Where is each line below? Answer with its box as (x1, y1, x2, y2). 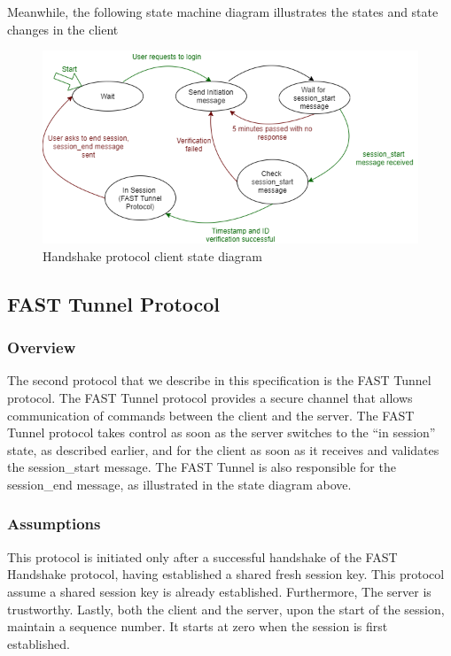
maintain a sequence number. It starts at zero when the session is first (7, 617, 388, 636)
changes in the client (7, 19, 119, 38)
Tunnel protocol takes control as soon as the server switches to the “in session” (7, 423, 436, 442)
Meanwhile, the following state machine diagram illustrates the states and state (7, 3, 439, 20)
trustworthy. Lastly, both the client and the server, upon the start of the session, (7, 599, 445, 618)
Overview (7, 336, 76, 359)
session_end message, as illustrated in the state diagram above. (7, 475, 352, 493)
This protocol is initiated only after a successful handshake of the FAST (7, 547, 398, 566)
